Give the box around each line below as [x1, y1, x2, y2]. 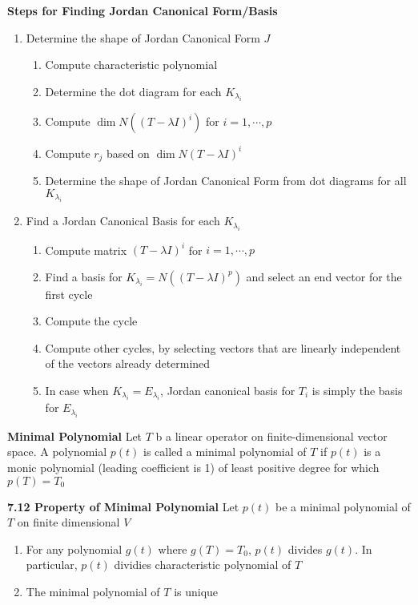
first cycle [45, 285, 93, 302]
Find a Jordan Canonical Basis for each [26, 212, 220, 229]
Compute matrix [45, 241, 127, 258]
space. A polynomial [7, 443, 107, 460]
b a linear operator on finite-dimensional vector [155, 427, 388, 444]
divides [287, 540, 323, 557]
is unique [174, 583, 219, 599]
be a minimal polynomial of [275, 498, 411, 514]
